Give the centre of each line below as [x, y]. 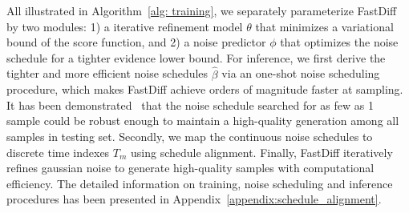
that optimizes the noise [339, 42]
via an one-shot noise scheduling [301, 73]
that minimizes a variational [324, 26]
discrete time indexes [58, 152]
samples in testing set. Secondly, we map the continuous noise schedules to [190, 136]
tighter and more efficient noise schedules [107, 73]
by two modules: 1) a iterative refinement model [125, 26]
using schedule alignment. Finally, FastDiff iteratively [262, 152]
